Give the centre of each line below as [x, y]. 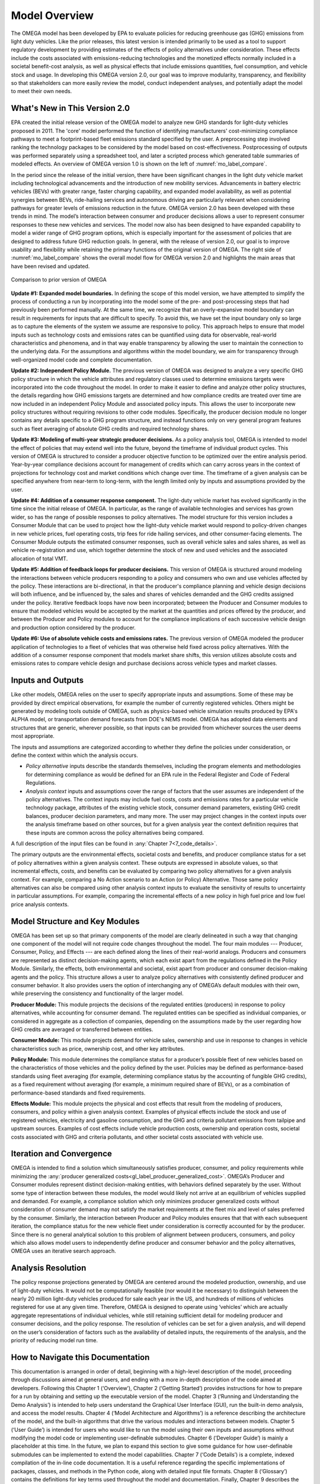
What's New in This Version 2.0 [71, 108]
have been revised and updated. [50, 266]
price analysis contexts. [40, 904]
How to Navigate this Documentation [80, 1357]
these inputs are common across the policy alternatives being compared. [115, 833]
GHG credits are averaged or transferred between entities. [82, 1029]
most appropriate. [33, 736]
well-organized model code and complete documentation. [82, 360]
